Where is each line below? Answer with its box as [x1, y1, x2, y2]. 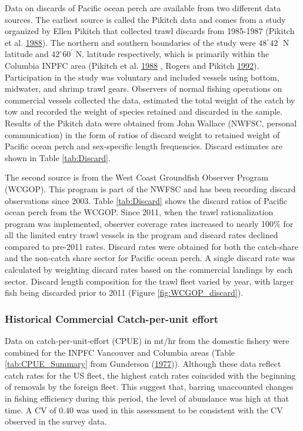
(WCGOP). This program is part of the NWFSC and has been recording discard [5, 182, 296, 195]
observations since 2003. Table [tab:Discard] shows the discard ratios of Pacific [5, 194, 288, 206]
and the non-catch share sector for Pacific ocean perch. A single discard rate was [5, 252, 295, 264]
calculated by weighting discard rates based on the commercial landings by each [5, 263, 293, 276]
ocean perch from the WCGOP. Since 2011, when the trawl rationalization [5, 206, 274, 218]
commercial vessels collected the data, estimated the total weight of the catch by [5, 93, 295, 106]
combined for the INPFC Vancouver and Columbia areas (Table [5, 346, 235, 358]
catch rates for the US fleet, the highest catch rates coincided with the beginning [5, 369, 296, 381]
